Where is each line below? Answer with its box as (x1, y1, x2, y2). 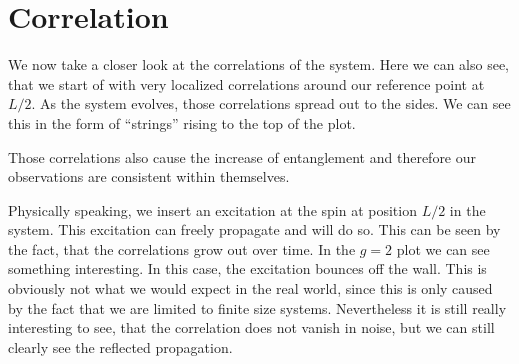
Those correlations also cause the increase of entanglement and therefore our (8, 146, 477, 167)
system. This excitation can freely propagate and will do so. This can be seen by (8, 219, 501, 240)
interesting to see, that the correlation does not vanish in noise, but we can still (8, 317, 495, 338)
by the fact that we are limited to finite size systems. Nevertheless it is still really (8, 297, 507, 318)
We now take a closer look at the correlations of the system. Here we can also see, (8, 54, 510, 75)
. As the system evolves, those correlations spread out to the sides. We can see (31, 93, 511, 114)
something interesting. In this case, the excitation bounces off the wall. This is (8, 258, 487, 279)
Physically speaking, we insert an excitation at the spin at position (8, 199, 417, 220)
